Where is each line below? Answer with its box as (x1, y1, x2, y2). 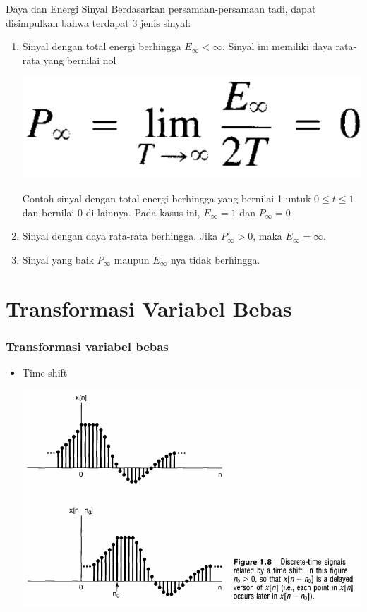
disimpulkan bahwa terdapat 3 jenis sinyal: (6, 15, 191, 30)
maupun (114, 252, 150, 267)
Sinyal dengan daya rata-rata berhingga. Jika (22, 228, 218, 243)
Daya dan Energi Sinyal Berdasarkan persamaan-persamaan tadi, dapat (6, 1, 316, 16)
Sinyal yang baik (22, 252, 94, 267)
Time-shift (22, 365, 68, 379)
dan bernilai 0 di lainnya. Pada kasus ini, (22, 204, 200, 219)
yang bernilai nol (43, 52, 116, 67)
